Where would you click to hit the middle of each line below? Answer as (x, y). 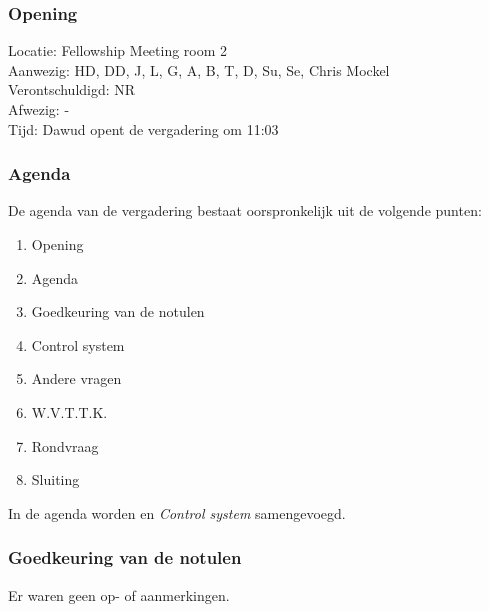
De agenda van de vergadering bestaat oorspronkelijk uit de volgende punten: (245, 210)
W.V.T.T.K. (69, 411)
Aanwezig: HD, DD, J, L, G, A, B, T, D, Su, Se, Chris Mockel (199, 69)
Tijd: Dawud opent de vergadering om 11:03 (143, 128)
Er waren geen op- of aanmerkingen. (119, 594)
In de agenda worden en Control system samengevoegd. (177, 512)
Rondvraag (65, 445)
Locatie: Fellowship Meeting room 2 (118, 50)
